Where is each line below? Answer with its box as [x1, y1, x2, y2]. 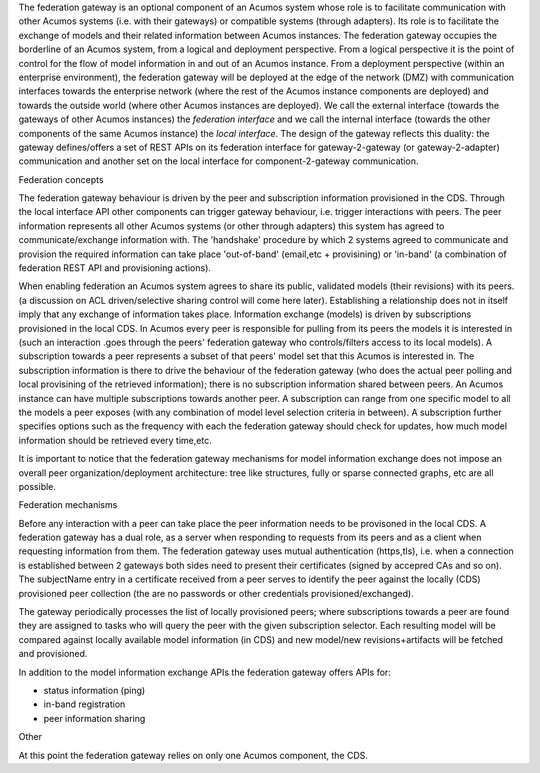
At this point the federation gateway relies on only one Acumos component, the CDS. [18, 749, 369, 761]
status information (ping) [43, 684, 146, 696]
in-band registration [43, 698, 126, 710]
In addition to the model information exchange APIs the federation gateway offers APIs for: [18, 666, 392, 678]
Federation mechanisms [18, 499, 118, 511]
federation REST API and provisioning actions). [18, 262, 212, 274]
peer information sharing [43, 712, 146, 724]
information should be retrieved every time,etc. [18, 434, 212, 446]
